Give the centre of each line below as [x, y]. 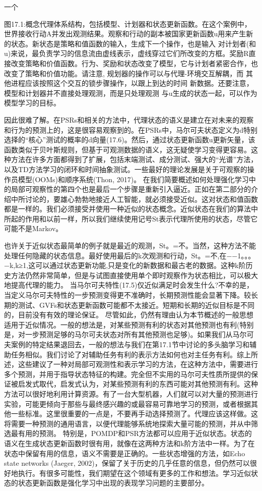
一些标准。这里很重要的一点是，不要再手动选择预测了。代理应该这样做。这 [134, 414]
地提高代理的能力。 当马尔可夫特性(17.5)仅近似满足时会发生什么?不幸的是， [129, 285]
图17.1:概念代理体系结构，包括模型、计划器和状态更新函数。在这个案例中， [128, 23]
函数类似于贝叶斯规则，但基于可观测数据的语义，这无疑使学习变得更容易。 [127, 149]
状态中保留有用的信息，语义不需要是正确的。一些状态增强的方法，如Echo [125, 453]
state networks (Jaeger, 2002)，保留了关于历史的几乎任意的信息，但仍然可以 [127, 463]
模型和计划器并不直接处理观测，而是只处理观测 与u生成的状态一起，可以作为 [131, 93]
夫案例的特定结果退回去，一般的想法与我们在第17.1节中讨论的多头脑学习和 [127, 344]
